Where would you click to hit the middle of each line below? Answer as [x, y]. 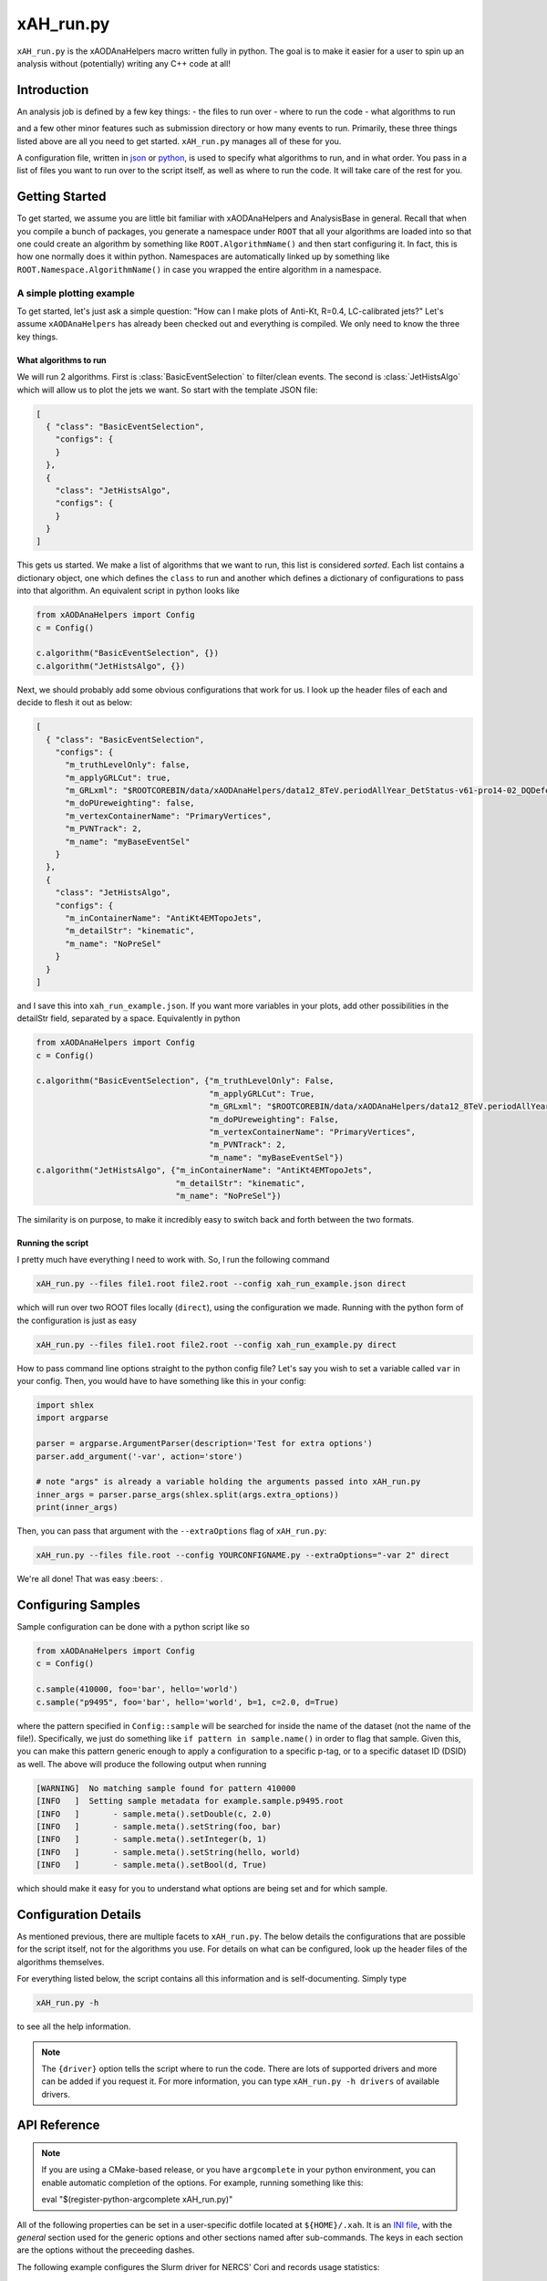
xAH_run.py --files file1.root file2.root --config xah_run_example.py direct [216, 1344]
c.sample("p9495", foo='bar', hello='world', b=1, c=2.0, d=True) [187, 1702]
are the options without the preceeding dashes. [106, 2250]
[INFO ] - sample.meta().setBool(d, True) [152, 1865]
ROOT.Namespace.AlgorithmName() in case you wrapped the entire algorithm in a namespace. [199, 269]
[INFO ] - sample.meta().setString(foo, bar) [159, 1826]
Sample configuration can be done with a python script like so [133, 1627]
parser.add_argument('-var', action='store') [139, 1456]
